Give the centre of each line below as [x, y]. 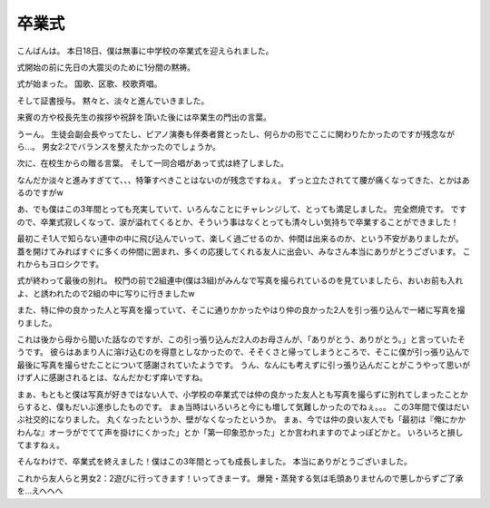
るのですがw [40, 193]
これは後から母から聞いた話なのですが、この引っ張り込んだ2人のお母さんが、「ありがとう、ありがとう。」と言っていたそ [241, 339]
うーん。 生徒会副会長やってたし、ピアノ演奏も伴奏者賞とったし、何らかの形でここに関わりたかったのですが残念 [228, 134]
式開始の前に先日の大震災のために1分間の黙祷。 [106, 67]
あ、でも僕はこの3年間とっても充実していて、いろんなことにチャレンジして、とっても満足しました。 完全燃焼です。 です [242, 210]
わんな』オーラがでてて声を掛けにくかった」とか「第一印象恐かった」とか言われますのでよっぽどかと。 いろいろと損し [240, 432]
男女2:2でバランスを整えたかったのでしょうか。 [132, 146]
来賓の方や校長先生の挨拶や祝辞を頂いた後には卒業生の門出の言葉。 [144, 117]
